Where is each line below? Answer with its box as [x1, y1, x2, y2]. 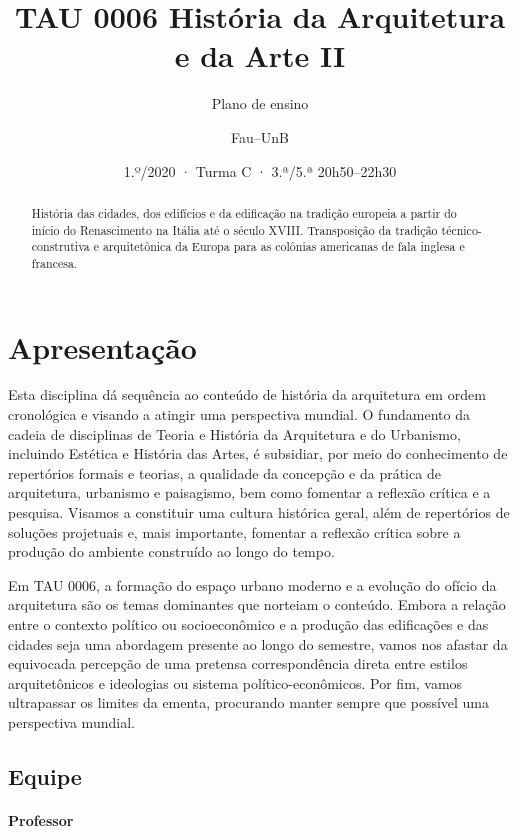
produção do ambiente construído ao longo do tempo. [8, 541, 335, 562]
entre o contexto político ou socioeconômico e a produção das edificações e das [8, 613, 489, 634]
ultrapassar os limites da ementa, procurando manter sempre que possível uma [8, 692, 490, 713]
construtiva [31, 238, 90, 255]
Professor [8, 809, 74, 830]
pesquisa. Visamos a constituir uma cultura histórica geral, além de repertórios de [8, 502, 510, 523]
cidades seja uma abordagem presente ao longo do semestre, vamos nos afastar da [8, 633, 508, 654]
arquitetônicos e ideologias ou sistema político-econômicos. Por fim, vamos [8, 672, 463, 693]
